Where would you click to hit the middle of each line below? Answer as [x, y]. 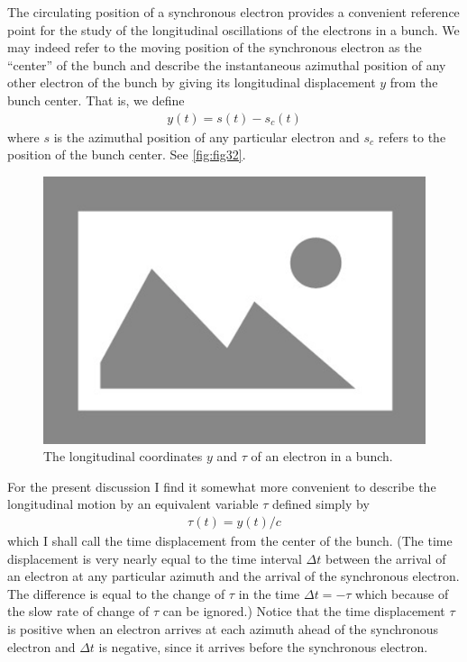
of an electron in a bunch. [322, 456]
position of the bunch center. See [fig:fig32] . [127, 154]
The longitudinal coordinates [123, 456]
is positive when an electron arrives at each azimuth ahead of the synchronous [223, 628]
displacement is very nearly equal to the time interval [155, 558]
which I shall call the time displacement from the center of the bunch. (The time [230, 540]
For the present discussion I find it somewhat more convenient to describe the [222, 486]
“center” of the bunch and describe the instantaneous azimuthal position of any [227, 64]
